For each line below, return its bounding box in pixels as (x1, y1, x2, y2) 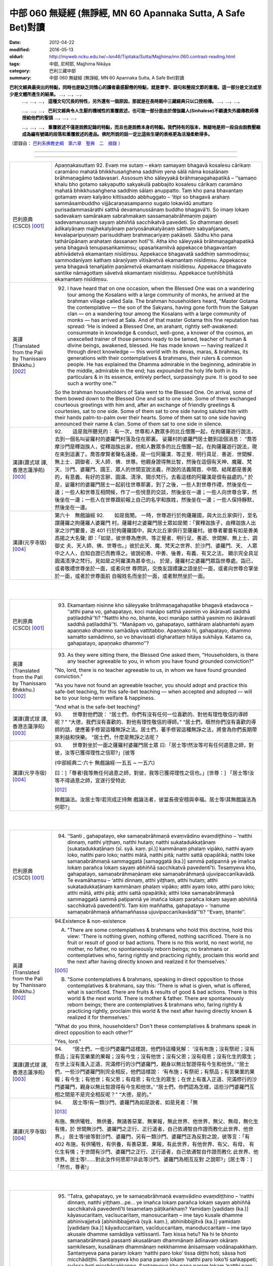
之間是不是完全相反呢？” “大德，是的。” (60, 1091, 152, 1098)
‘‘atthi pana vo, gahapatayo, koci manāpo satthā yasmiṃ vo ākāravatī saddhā (67, 608, 250, 615)
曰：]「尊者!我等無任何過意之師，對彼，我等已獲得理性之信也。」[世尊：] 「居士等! (55, 769, 250, 776)
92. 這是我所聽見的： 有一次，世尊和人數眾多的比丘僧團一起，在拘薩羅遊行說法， (55, 428, 256, 435)
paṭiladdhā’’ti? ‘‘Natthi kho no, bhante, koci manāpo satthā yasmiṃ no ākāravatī (67, 614, 256, 621)
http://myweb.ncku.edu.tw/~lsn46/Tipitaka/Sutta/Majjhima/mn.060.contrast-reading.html (49, 54, 236, 60)
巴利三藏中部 (49, 67, 76, 73)
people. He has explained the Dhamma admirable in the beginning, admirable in (67, 361, 256, 368)
